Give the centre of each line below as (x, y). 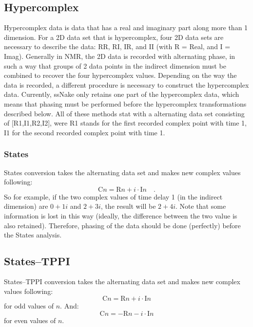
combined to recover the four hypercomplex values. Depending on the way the (120, 75)
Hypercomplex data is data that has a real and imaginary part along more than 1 (126, 27)
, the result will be (128, 206)
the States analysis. (33, 235)
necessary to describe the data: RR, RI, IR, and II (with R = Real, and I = (117, 46)
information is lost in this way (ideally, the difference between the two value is (121, 215)
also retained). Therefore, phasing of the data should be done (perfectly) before (122, 225)
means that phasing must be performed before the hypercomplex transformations (125, 103)
